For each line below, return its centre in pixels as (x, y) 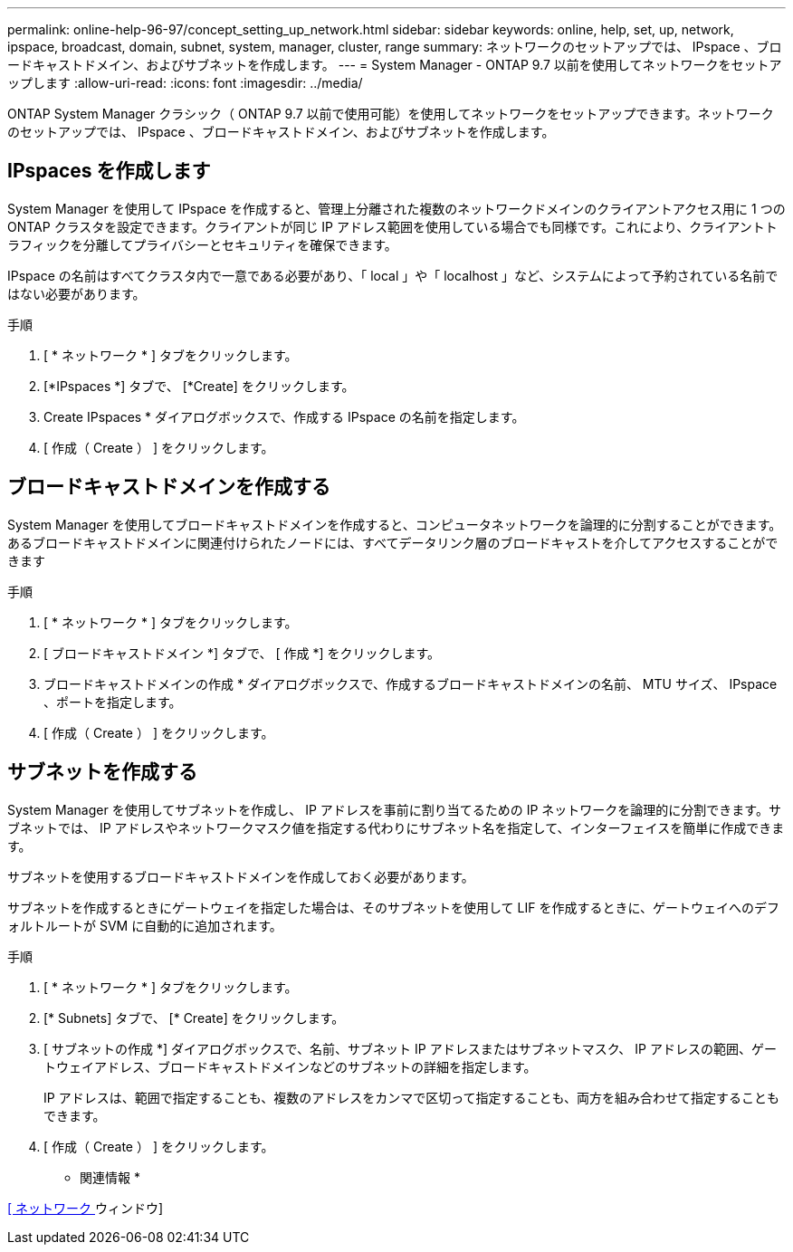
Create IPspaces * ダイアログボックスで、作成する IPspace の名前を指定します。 (284, 416)
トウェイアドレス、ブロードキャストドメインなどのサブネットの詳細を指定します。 (290, 1066)
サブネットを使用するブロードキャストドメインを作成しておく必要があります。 (241, 876)
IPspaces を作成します (109, 171)
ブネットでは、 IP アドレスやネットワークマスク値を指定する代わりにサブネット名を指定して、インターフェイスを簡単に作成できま (396, 827)
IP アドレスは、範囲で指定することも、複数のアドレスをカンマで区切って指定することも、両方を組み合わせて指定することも (412, 1097)
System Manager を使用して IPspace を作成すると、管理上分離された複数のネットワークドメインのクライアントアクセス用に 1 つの (396, 208)
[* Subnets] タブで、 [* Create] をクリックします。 (194, 1018)
